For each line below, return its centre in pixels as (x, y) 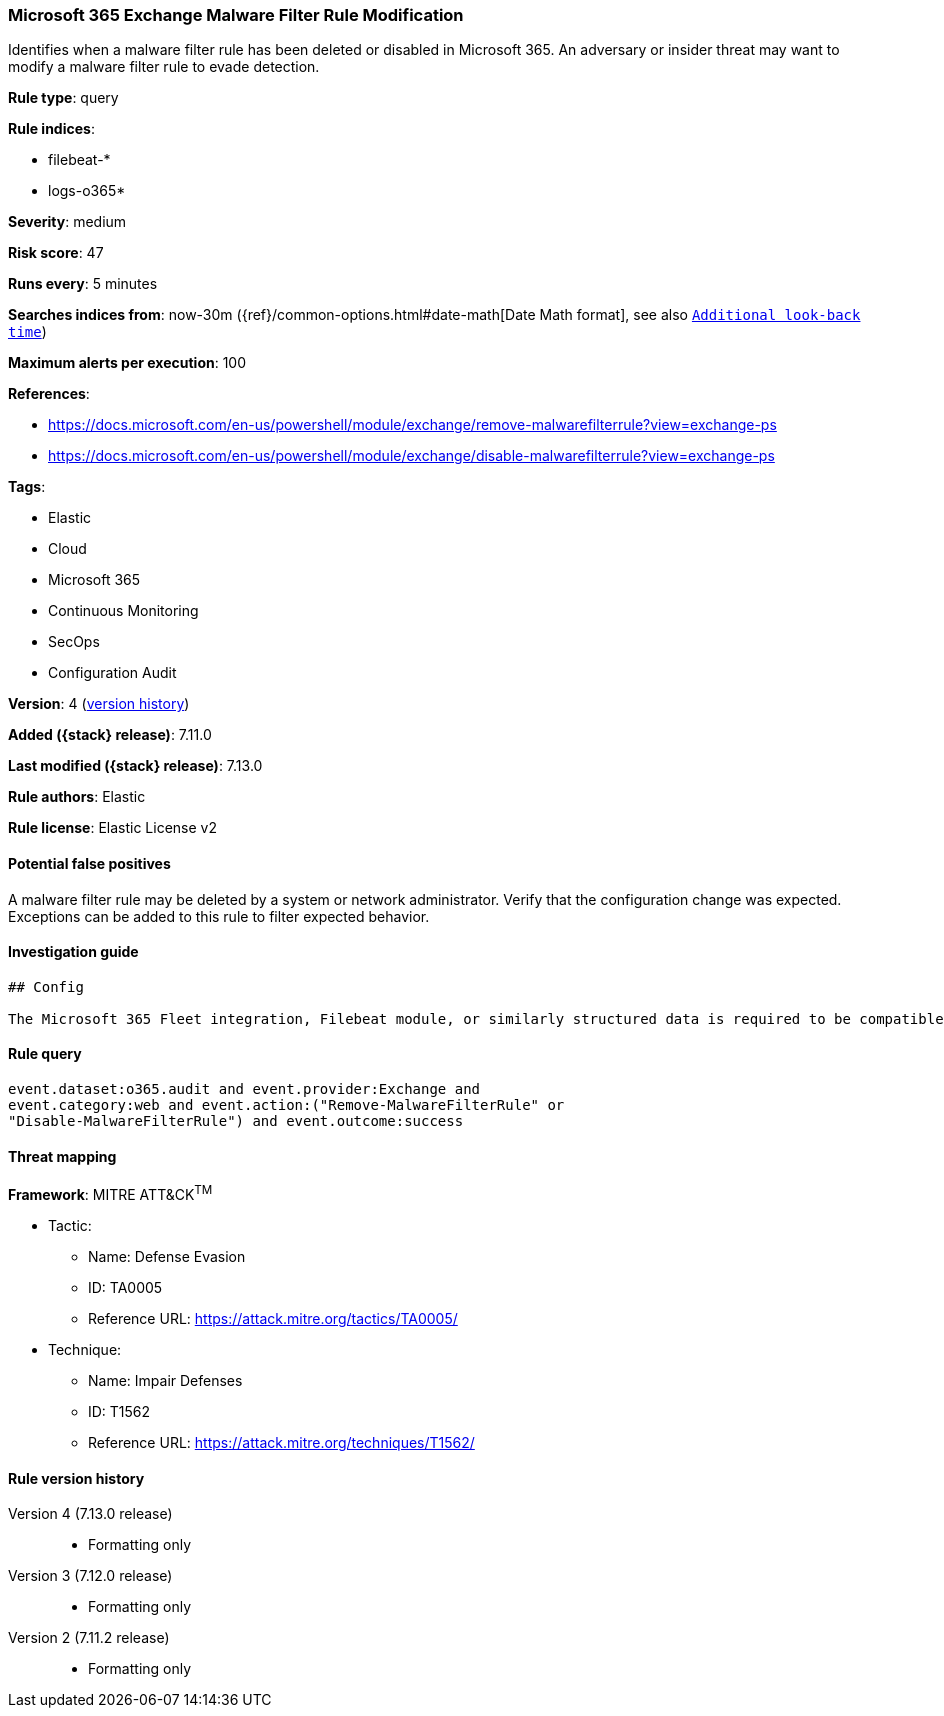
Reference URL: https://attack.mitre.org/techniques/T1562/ (281, 1442)
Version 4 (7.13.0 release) (90, 1514)
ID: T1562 (119, 1411)
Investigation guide (73, 952)
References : (49, 394)
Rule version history (76, 1478)
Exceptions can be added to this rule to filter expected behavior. (219, 916)
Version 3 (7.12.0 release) (90, 1576)
